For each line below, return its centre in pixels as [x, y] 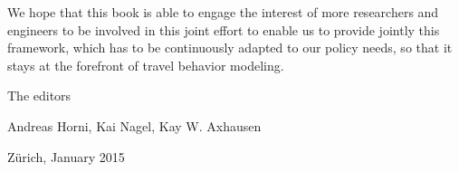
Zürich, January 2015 [66, 156]
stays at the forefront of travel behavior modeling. [146, 65]
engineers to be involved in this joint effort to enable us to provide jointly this [224, 29]
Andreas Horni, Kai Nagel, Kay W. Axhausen [134, 125]
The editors [39, 96]
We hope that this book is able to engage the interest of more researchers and [223, 12]
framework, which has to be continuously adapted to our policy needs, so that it [230, 48]
